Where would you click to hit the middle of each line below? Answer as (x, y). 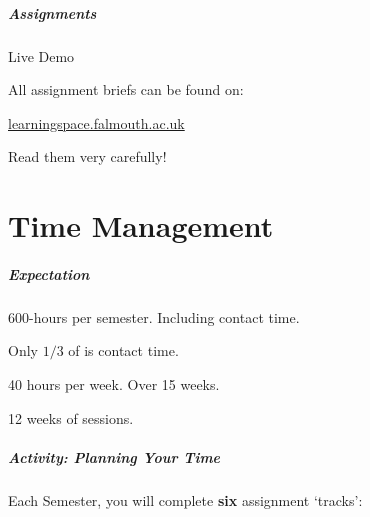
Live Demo (41, 55)
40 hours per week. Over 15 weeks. (114, 384)
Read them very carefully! (87, 156)
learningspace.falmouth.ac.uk (96, 122)
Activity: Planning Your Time (114, 456)
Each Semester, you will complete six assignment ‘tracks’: (185, 499)
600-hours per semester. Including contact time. (154, 316)
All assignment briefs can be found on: (126, 89)
